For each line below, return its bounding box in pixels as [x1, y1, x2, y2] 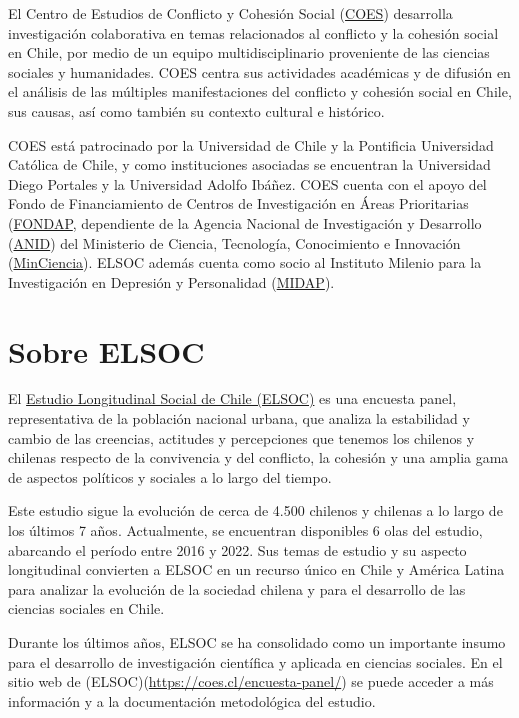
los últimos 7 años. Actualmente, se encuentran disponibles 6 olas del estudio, [8, 520, 483, 540]
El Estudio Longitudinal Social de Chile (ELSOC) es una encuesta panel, [8, 388, 457, 409]
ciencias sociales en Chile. [8, 598, 165, 619]
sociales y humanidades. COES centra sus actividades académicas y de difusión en [8, 61, 511, 82]
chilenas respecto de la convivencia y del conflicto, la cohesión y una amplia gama [8, 447, 509, 468]
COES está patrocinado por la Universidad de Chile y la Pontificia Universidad [8, 134, 494, 155]
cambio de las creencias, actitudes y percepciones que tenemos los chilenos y [8, 427, 475, 448]
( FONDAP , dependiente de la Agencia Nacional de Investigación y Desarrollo [8, 212, 482, 233]
